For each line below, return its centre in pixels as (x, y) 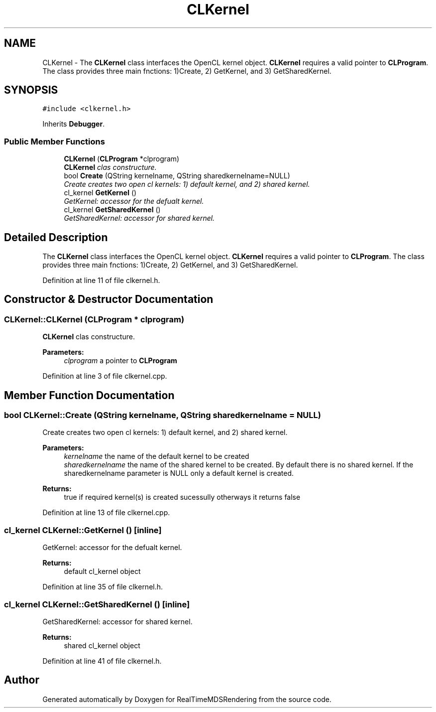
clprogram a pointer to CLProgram (120, 361)
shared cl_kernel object (102, 645)
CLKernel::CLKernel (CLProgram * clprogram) (94, 319)
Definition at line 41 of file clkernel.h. (102, 661)
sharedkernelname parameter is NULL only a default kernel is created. (179, 473)
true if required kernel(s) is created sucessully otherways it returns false (182, 497)
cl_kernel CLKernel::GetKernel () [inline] (83, 530)
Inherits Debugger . (74, 124)
